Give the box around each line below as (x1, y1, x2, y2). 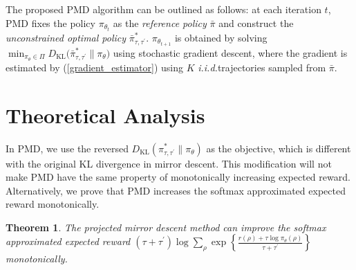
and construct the (218, 15, 294, 30)
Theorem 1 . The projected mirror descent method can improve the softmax (6, 219, 326, 234)
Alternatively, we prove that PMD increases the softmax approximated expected (6, 183, 346, 197)
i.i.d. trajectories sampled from (198, 60, 326, 74)
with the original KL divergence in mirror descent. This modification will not (6, 156, 332, 170)
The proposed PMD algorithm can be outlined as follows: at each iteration (6, 2, 321, 16)
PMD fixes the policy (6, 15, 95, 30)
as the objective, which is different (206, 141, 351, 155)
